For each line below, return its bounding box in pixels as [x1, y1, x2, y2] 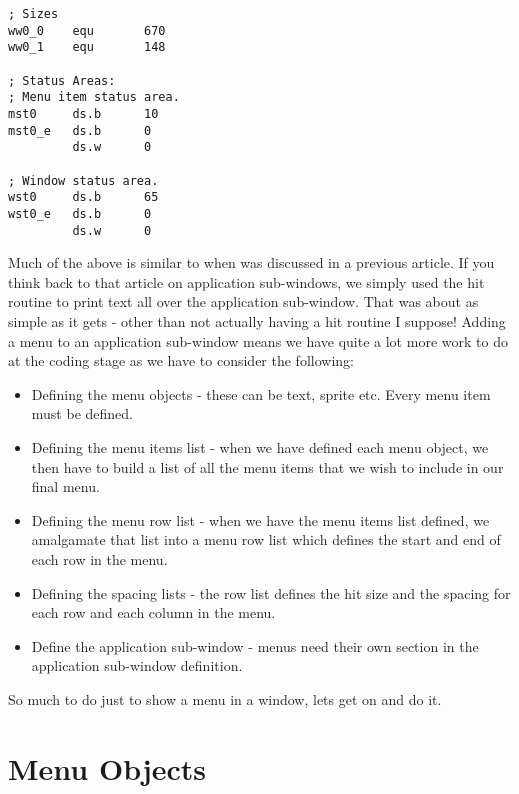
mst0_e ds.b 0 [8, 123, 152, 138]
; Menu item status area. [8, 90, 180, 105]
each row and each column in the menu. [31, 602, 276, 623]
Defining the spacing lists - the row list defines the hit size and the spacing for [31, 582, 511, 603]
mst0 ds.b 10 [8, 106, 159, 121]
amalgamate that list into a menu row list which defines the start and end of [31, 529, 501, 550]
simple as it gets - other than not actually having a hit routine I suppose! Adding [8, 310, 506, 331]
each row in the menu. [31, 548, 168, 569]
